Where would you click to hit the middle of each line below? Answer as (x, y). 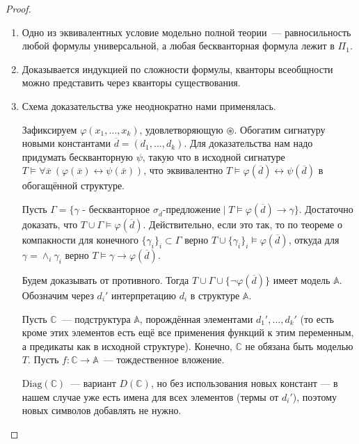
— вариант (93, 382)
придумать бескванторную (78, 156)
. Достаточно (326, 208)
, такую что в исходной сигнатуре (214, 156)
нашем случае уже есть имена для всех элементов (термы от (150, 396)
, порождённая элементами (196, 318)
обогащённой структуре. (73, 185)
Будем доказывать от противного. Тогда (105, 279)
